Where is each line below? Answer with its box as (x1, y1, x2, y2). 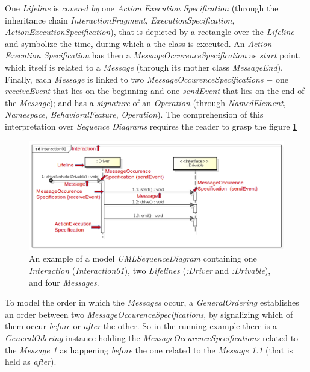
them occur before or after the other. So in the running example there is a (5, 320, 277, 332)
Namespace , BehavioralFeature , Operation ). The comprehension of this (5, 108, 264, 121)
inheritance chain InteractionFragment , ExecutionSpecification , (5, 13, 235, 26)
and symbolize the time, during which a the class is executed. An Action (5, 37, 272, 49)
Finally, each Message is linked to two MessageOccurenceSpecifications (5, 72, 264, 85)
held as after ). (5, 355, 57, 368)
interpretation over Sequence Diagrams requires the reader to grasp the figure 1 (5, 119, 297, 132)
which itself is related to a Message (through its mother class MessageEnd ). (5, 60, 283, 73)
